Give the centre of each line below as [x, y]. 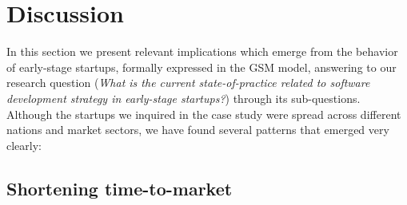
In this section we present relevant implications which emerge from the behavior [202, 51]
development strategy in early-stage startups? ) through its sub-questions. [184, 98]
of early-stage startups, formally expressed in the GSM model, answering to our [202, 67]
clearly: [24, 145]
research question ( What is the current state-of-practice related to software [188, 83]
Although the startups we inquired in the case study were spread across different [204, 114]
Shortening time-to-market [120, 188]
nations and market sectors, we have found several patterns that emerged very [198, 130]
